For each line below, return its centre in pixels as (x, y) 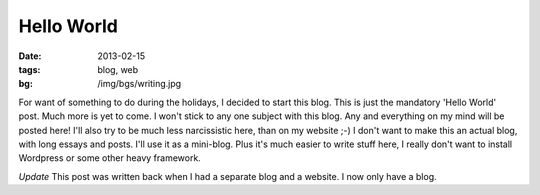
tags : (29, 69)
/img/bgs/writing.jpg (139, 84)
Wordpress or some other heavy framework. (110, 158)
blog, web (118, 69)
